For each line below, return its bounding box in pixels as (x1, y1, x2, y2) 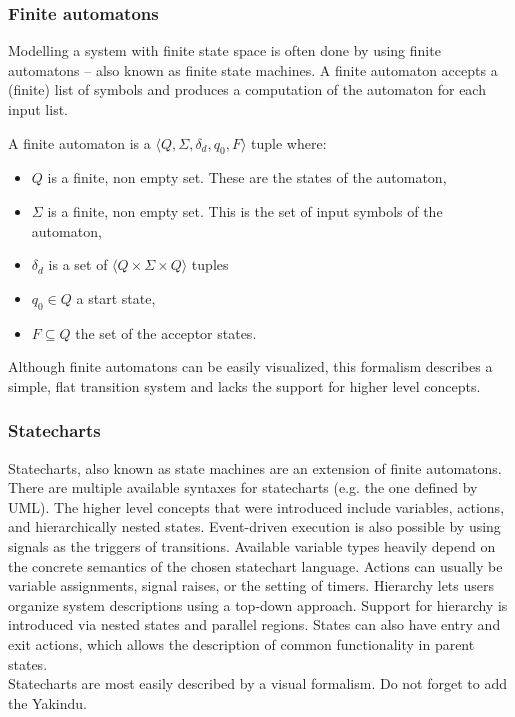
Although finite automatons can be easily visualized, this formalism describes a (8, 356, 493, 377)
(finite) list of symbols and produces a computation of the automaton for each (8, 79, 486, 100)
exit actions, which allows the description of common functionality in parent (8, 633, 475, 654)
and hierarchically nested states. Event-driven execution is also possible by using (8, 516, 501, 537)
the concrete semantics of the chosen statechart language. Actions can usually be (8, 555, 503, 576)
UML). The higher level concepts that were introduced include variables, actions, (8, 496, 505, 517)
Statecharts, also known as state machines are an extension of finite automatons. (8, 457, 502, 478)
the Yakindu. (8, 692, 87, 713)
